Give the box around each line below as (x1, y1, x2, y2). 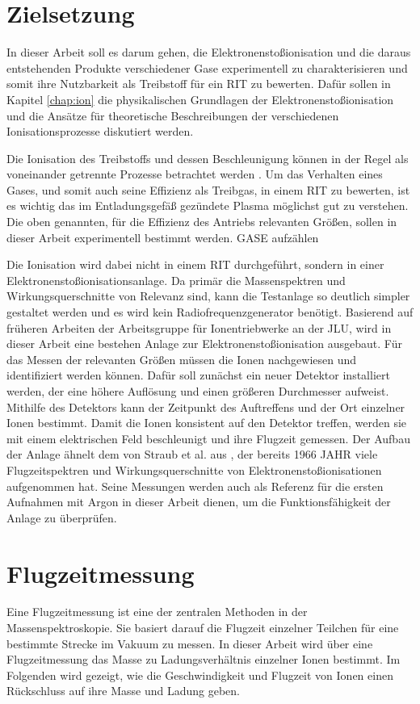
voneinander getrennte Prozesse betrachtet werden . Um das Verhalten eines (6, 166, 383, 182)
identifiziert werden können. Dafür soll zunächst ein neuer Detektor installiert (6, 367, 390, 383)
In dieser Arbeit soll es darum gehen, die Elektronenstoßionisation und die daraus (6, 44, 411, 61)
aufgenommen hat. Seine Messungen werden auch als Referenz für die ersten (6, 477, 384, 494)
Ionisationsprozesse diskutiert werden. (6, 123, 194, 140)
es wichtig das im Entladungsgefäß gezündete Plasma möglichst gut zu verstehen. (6, 197, 409, 214)
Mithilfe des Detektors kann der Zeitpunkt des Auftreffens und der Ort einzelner (6, 398, 405, 415)
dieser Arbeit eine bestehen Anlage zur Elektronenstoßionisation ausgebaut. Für (6, 335, 402, 352)
